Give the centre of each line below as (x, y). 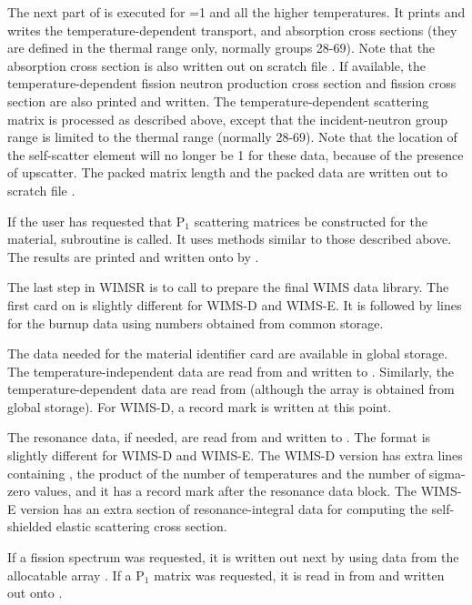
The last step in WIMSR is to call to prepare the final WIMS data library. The (228, 287)
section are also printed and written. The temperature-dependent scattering (218, 101)
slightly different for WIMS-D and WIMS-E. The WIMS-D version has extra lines (235, 455)
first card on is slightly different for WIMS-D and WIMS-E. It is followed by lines (235, 304)
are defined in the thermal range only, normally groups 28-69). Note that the (221, 48)
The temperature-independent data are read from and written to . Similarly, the (231, 371)
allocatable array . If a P (76, 575)
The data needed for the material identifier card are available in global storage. (228, 353)
